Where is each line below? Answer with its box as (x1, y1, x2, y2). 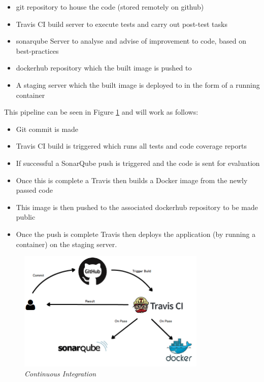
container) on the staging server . (16, 238, 117, 249)
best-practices (16, 45, 59, 56)
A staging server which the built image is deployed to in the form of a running (16, 79, 260, 90)
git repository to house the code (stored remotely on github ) (16, 2, 204, 12)
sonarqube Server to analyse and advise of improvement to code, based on (16, 36, 246, 46)
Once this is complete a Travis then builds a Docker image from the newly (16, 175, 248, 185)
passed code (16, 185, 53, 195)
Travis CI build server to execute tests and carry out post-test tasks (16, 18, 227, 29)
